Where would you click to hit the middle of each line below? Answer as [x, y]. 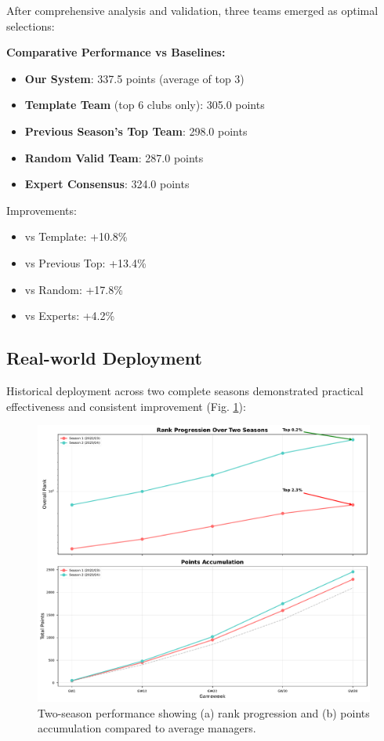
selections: [31, 25]
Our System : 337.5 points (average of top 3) [134, 78]
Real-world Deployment [104, 358]
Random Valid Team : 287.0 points [114, 157]
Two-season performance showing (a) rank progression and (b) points [204, 712]
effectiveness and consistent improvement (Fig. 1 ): [126, 406]
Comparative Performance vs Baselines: [116, 52]
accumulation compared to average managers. [147, 728]
